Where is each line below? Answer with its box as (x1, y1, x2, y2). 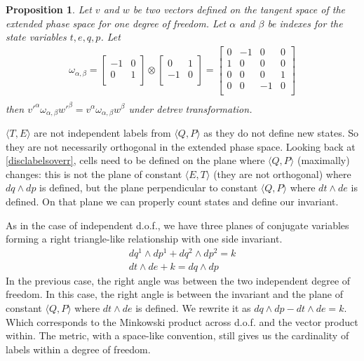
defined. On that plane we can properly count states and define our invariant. (6, 193, 339, 208)
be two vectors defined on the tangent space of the (133, 2, 346, 16)
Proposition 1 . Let (6, 2, 92, 16)
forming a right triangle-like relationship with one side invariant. (6, 231, 283, 246)
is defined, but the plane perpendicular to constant (39, 180, 258, 195)
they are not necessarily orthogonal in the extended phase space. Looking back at (6, 139, 356, 154)
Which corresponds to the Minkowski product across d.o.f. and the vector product (6, 314, 358, 329)
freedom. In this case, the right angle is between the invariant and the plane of (6, 287, 343, 301)
